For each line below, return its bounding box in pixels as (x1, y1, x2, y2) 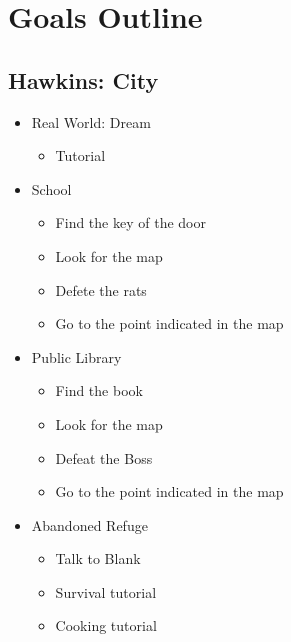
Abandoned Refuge (31, 514, 148, 535)
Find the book (55, 380, 143, 401)
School (31, 178, 72, 199)
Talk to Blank (55, 548, 141, 569)
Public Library (31, 346, 122, 367)
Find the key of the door (55, 212, 206, 233)
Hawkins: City (8, 64, 159, 95)
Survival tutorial (55, 581, 157, 602)
